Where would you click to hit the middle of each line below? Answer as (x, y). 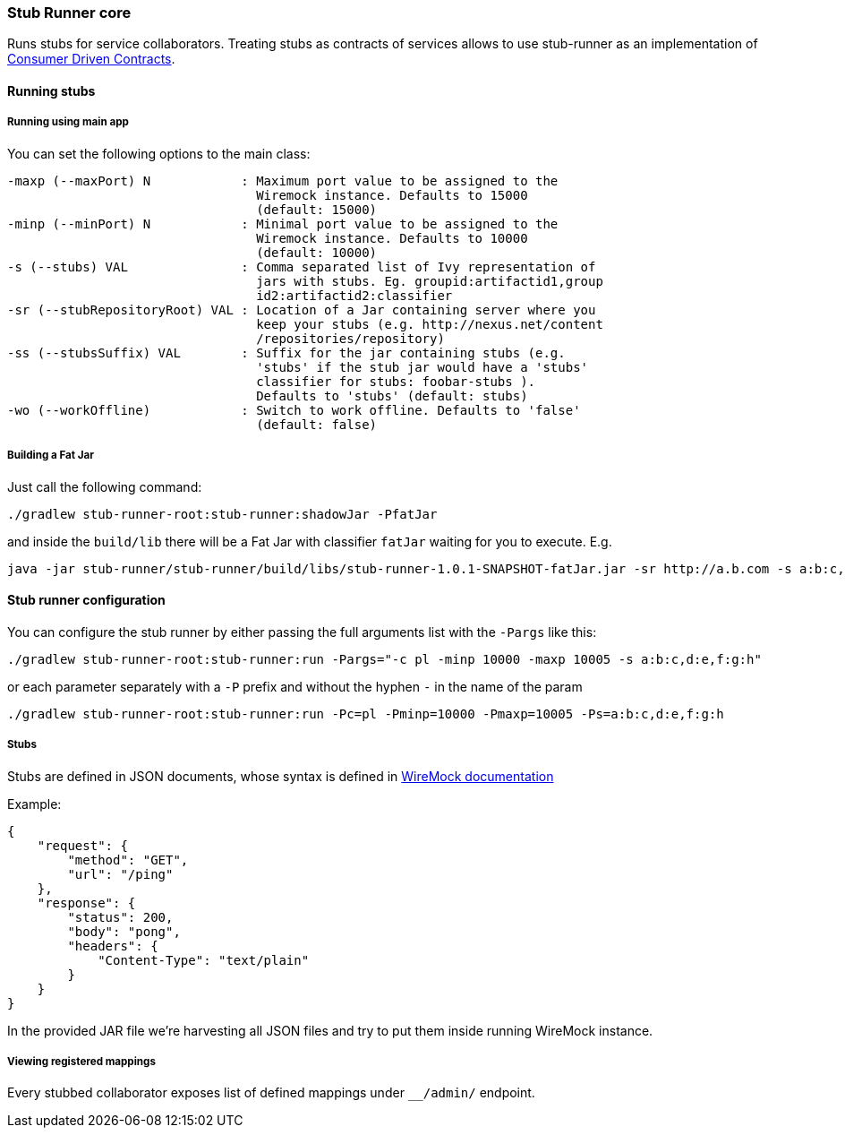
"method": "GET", (128, 860)
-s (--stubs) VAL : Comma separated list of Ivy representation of (302, 267)
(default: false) (317, 424)
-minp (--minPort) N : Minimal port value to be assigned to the (283, 224)
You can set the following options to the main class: (159, 153)
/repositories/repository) (350, 338)
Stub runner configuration (86, 600)
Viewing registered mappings (81, 1061)
